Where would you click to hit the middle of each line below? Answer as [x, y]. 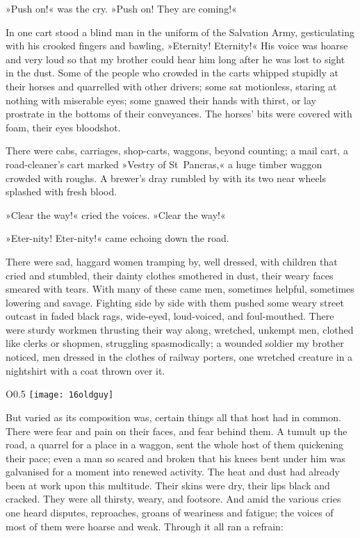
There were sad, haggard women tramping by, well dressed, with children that [172, 261]
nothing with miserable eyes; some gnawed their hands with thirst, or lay [161, 100]
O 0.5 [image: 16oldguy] [60, 394]
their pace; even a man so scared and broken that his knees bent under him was [175, 458]
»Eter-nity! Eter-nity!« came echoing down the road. [117, 238]
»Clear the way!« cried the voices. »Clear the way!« [116, 214]
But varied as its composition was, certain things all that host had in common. [173, 417]
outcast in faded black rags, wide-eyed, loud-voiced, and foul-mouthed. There [170, 316]
